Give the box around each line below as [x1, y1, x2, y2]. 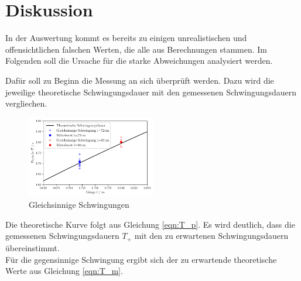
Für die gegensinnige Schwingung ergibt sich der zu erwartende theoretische [5, 253, 277, 265]
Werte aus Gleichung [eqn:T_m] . [5, 265, 123, 277]
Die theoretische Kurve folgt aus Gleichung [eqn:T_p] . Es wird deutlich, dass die [5, 218, 295, 230]
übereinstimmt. [5, 241, 60, 253]
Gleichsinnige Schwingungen [29, 198, 129, 211]
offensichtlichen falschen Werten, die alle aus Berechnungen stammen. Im [5, 43, 267, 55]
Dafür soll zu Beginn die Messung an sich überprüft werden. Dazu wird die [5, 74, 274, 86]
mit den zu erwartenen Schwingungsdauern [134, 229, 289, 242]
